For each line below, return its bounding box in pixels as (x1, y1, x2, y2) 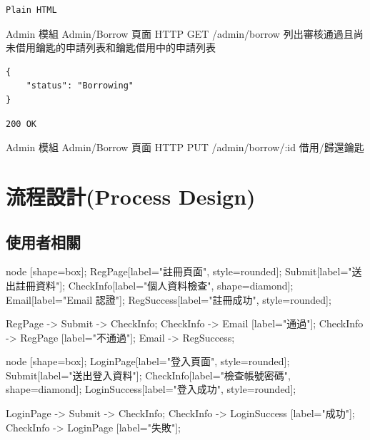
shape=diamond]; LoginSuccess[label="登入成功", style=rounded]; (6, 382, 296, 396)
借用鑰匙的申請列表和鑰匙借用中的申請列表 (15, 40, 216, 55)
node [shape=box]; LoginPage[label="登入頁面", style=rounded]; (6, 354, 290, 369)
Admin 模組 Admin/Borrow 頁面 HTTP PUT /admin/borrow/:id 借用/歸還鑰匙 (6, 140, 364, 155)
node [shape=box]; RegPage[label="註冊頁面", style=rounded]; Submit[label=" (6, 264, 352, 279)
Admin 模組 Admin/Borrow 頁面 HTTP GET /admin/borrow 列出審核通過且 (6, 26, 354, 41)
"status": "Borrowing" (26, 81, 134, 91)
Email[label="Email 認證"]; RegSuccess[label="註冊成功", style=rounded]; (6, 292, 331, 307)
